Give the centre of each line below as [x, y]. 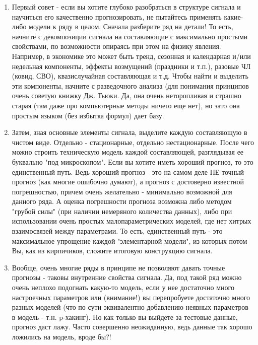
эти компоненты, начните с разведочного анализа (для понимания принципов [130, 85]
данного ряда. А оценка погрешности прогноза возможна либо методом [122, 201]
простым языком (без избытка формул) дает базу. [88, 115]
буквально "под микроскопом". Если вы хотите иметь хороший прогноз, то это [133, 161]
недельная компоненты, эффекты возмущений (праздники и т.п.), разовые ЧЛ [131, 66]
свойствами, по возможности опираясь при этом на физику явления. [116, 46]
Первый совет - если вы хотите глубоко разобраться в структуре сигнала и [126, 7]
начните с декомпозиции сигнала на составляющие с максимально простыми [130, 36]
